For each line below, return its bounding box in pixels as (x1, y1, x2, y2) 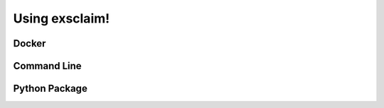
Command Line (13, 60, 82, 72)
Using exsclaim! (13, 11, 110, 26)
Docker (13, 37, 46, 49)
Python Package (13, 83, 88, 95)
